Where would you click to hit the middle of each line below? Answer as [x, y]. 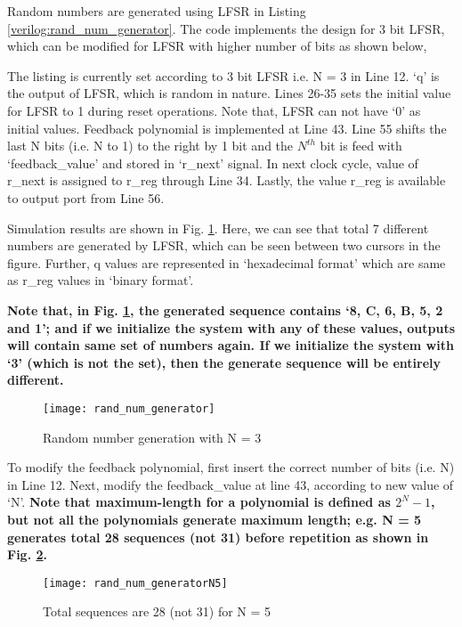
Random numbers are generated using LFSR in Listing [157, 11]
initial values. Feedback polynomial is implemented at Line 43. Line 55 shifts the [227, 128]
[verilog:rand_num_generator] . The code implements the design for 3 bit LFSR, [226, 28]
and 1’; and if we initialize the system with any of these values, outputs [231, 327]
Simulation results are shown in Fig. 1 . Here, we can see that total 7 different [218, 228]
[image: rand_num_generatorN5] [135, 583]
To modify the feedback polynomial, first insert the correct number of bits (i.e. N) [231, 467]
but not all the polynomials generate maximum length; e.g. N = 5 [215, 519]
